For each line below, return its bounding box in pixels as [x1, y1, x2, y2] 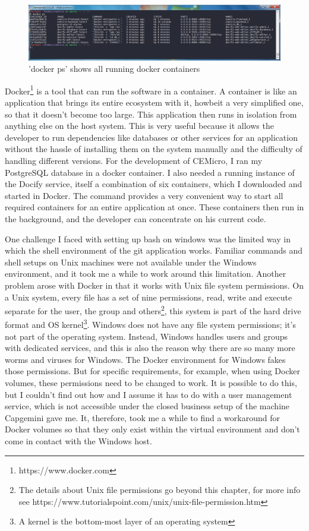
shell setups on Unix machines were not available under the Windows [5, 255, 257, 268]
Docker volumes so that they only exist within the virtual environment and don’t [5, 423, 300, 435]
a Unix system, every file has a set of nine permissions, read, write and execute [5, 290, 292, 303]
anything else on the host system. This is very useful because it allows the [5, 119, 274, 132]
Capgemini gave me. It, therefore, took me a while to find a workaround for [5, 411, 280, 423]
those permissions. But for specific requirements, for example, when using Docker [5, 365, 300, 377]
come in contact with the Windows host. [5, 434, 152, 447]
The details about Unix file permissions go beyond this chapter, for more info [18, 483, 301, 496]
